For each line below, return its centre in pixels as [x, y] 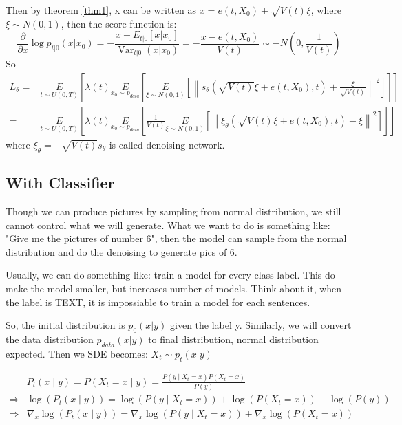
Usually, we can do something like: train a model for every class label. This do [170, 275]
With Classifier [60, 183]
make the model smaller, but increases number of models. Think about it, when [174, 288]
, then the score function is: [119, 23]
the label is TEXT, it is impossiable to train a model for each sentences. [158, 302]
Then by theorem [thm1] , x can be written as [101, 10]
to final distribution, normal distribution [233, 339]
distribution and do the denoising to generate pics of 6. [121, 251]
